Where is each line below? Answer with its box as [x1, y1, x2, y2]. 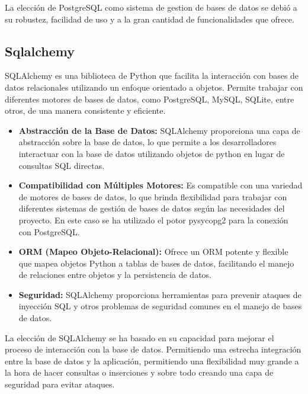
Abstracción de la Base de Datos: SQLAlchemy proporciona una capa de [18, 124, 300, 136]
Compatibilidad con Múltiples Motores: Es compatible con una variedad [18, 179, 303, 191]
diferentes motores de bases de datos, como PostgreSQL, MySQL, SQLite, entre [5, 92, 294, 105]
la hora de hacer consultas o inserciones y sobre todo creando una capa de [5, 366, 274, 379]
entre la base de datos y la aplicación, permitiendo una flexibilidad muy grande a [5, 354, 299, 367]
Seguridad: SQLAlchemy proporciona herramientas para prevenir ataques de [18, 288, 301, 300]
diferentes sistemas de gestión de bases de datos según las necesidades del [18, 202, 285, 214]
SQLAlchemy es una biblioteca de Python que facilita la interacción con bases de [5, 69, 299, 82]
